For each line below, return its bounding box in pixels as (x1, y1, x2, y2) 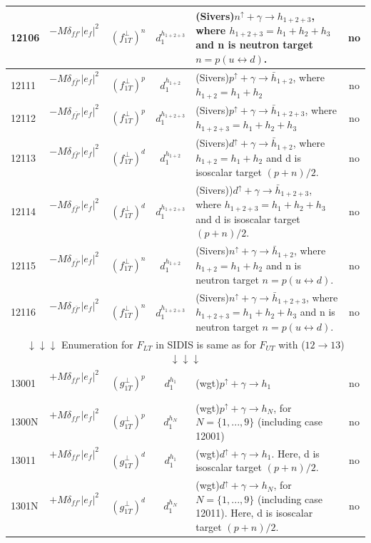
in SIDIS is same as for (156, 336, 256, 351)
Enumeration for (61, 336, 133, 351)
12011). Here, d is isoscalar (195, 505, 313, 520)
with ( (278, 336, 305, 351)
